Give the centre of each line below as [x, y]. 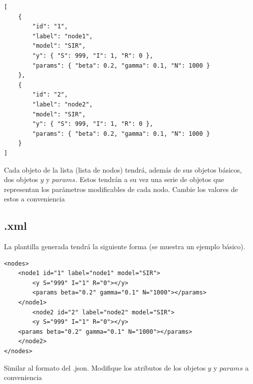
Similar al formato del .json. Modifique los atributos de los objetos [105, 367]
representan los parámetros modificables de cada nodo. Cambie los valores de [121, 189]
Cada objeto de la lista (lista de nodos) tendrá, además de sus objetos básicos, [123, 169]
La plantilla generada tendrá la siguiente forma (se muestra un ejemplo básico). [125, 246]
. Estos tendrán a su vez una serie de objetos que [150, 179]
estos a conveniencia [34, 199]
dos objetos [21, 179]
